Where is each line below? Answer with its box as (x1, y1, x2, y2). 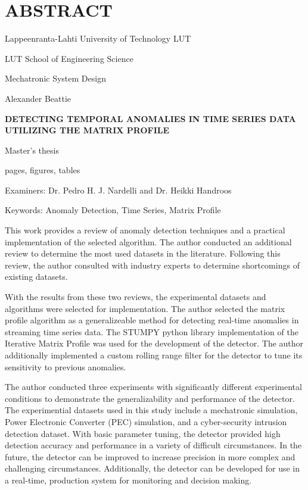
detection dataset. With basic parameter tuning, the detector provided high (5, 427, 281, 439)
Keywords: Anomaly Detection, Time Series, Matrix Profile (5, 204, 221, 216)
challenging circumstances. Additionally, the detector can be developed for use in (5, 462, 300, 475)
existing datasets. (5, 270, 68, 283)
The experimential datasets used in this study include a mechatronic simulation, (5, 404, 298, 416)
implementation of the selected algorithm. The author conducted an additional (5, 235, 292, 248)
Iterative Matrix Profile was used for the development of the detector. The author (5, 337, 304, 349)
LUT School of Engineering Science (5, 52, 133, 64)
